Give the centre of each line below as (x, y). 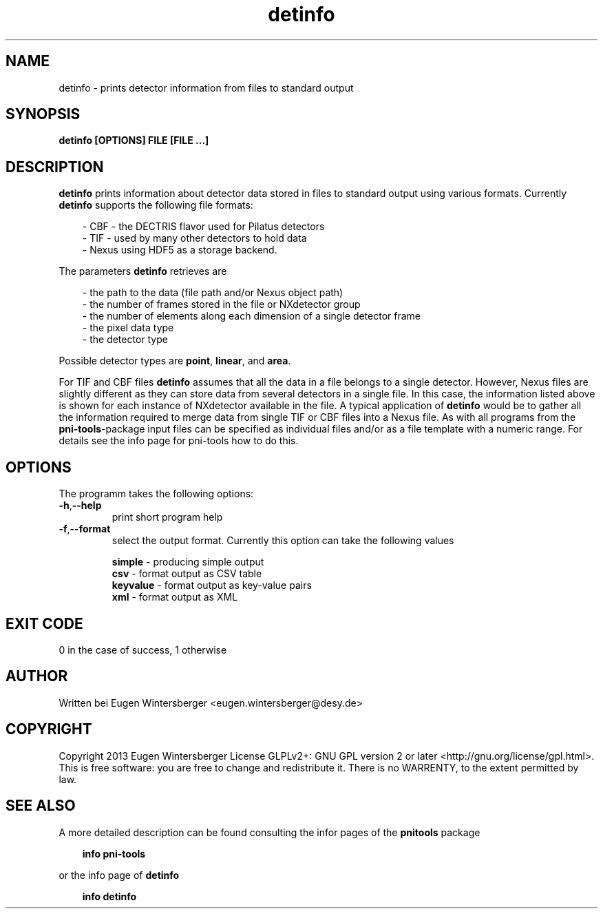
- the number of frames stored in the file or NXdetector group (221, 304)
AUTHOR (37, 676)
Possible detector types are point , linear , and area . (175, 361)
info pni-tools (114, 853)
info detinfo (109, 896)
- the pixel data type (128, 328)
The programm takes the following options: (156, 494)
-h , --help (80, 506)
